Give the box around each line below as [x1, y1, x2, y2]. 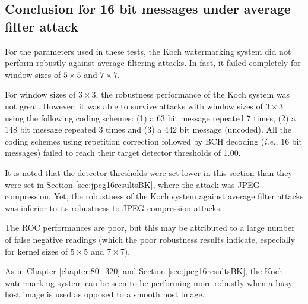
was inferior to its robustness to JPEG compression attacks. [5, 201, 223, 214]
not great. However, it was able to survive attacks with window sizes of [5, 99, 263, 112]
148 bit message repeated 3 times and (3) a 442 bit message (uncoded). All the [5, 123, 291, 136]
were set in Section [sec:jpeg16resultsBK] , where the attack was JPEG [5, 178, 260, 190]
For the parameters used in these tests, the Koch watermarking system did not [5, 45, 291, 57]
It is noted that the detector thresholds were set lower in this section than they [5, 166, 293, 178]
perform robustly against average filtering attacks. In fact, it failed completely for [5, 57, 301, 69]
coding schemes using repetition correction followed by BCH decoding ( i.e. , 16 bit [5, 134, 302, 147]
